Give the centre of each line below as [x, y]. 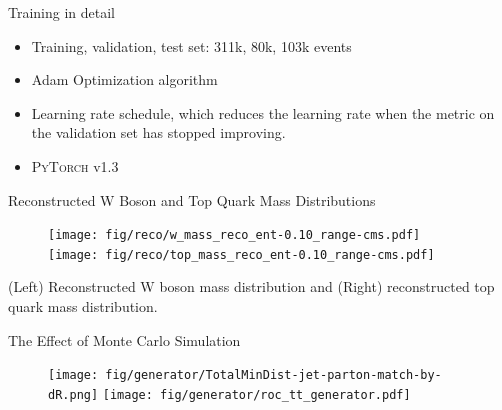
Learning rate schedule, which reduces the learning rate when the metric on [263, 112]
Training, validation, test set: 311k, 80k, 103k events [191, 45]
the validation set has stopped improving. [158, 132]
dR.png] [73, 394]
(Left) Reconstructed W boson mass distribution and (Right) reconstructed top [251, 286]
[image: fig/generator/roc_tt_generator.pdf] [256, 394]
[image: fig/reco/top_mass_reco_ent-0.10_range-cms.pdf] [241, 254]
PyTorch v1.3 [75, 165]
